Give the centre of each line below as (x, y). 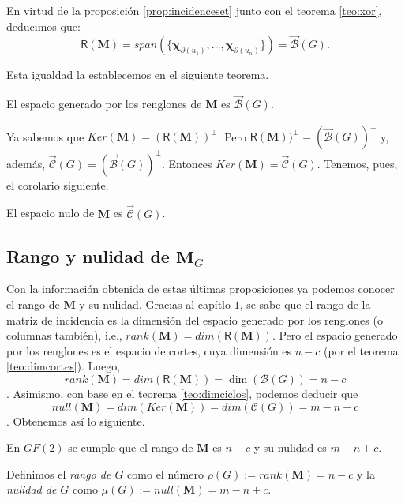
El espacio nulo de (51, 213)
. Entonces (187, 163)
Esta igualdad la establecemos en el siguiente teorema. (138, 75)
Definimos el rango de (59, 473)
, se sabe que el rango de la (305, 304)
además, (26, 163)
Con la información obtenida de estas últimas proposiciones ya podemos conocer (201, 289)
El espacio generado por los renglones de (104, 104)
